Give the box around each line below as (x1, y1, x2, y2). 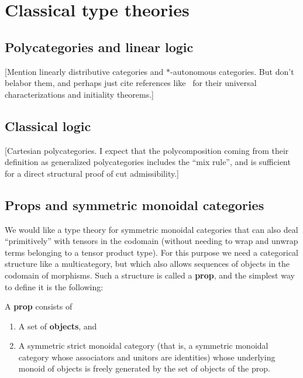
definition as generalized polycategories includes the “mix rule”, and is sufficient (5, 156, 291, 168)
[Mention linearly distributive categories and (5, 65, 164, 77)
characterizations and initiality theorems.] (5, 88, 154, 100)
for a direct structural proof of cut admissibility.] (5, 167, 179, 179)
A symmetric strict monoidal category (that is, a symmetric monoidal (18, 339, 268, 352)
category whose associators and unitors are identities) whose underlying (18, 350, 276, 363)
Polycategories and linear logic (5, 37, 194, 56)
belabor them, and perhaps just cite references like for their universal (5, 77, 257, 89)
